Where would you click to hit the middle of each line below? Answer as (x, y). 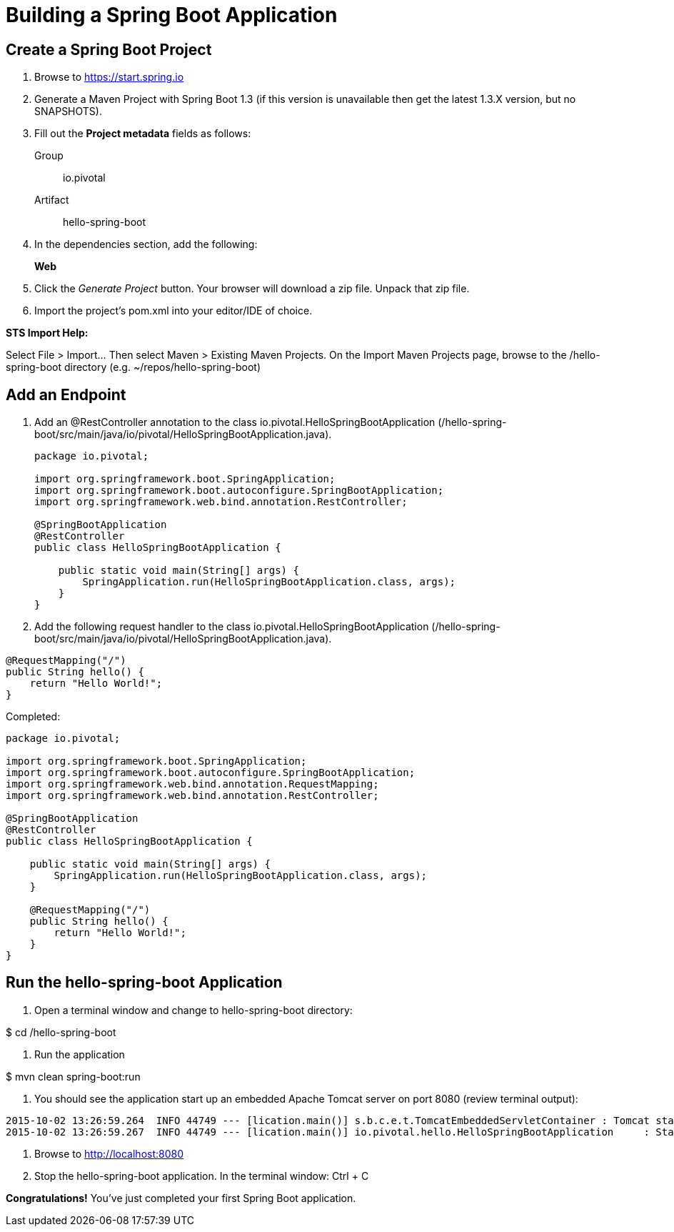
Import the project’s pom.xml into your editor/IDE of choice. (173, 311)
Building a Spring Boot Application (172, 15)
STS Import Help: (47, 333)
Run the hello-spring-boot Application (144, 983)
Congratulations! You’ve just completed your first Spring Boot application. (181, 1198)
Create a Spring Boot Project (109, 49)
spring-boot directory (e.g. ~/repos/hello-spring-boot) (133, 367)
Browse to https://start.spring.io (109, 77)
